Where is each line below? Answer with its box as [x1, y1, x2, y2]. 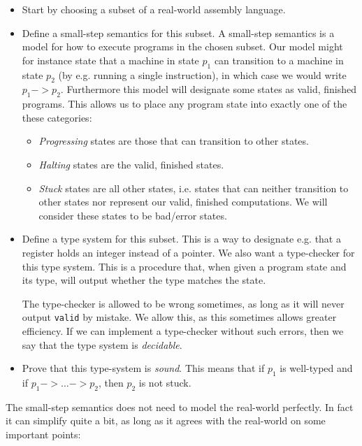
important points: [6, 426, 81, 441]
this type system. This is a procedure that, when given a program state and [22, 259, 347, 273]
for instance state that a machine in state [22, 52, 199, 67]
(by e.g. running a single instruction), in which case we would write [58, 67, 347, 82]
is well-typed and [280, 361, 353, 375]
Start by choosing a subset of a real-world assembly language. [22, 2, 286, 16]
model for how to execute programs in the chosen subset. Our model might [22, 39, 343, 54]
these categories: [22, 110, 92, 124]
